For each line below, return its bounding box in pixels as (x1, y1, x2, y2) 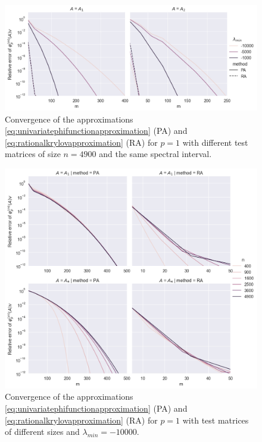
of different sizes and (5, 425, 80, 438)
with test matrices (182, 413, 249, 426)
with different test (182, 136, 248, 148)
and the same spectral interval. (99, 148, 212, 160)
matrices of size (5, 148, 61, 160)
